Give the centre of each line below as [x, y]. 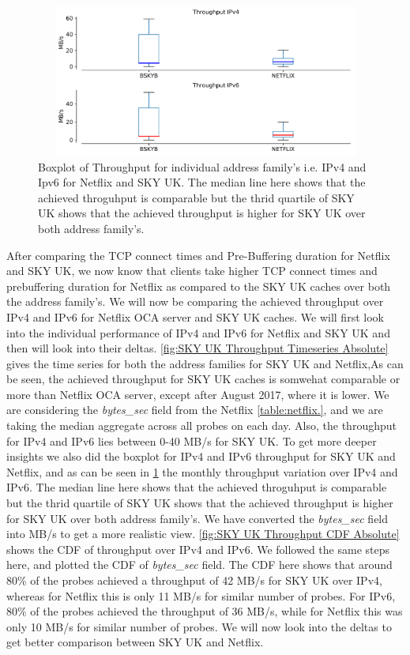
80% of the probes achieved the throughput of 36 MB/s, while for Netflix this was [205, 611]
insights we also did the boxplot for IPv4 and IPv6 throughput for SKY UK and [201, 456]
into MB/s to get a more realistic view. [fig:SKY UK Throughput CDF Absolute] [203, 534]
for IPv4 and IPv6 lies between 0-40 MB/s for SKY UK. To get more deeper [192, 440]
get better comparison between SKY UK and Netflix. [135, 642]
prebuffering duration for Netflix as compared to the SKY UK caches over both [199, 286]
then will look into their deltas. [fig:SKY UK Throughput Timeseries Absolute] [197, 348]
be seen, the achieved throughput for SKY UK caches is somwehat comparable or [203, 379]
